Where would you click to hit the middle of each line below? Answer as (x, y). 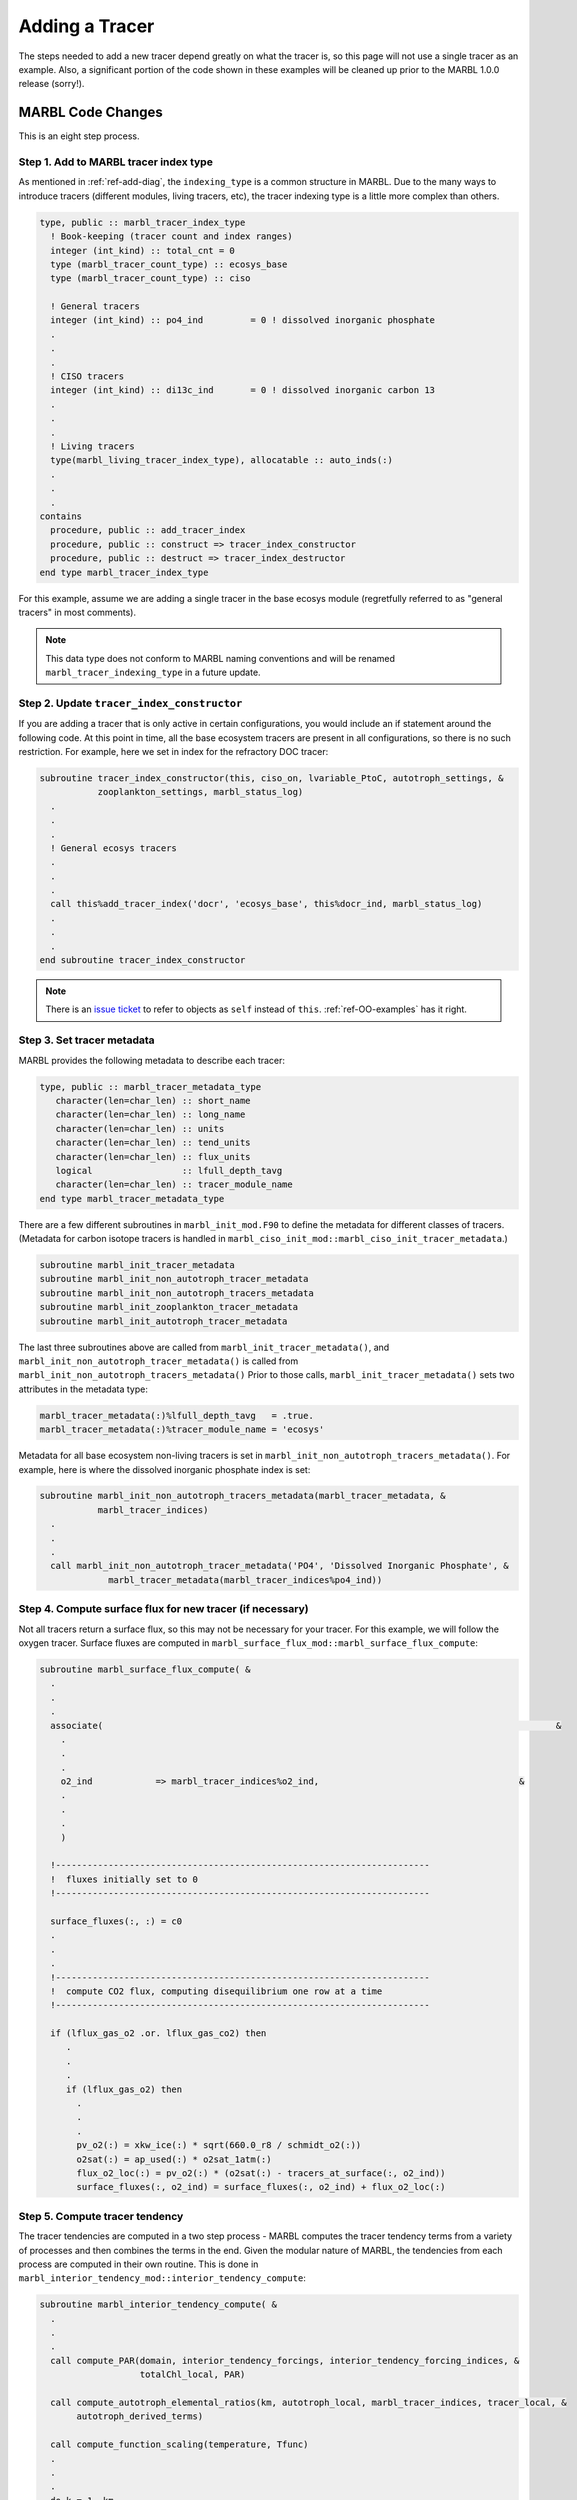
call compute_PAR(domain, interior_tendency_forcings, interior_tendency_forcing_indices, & (285, 2360)
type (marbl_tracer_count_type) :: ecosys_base (169, 264)
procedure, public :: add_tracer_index (148, 530)
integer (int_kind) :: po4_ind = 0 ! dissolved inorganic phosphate (242, 320)
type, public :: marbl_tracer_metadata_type (150, 1086)
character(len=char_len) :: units (140, 1128)
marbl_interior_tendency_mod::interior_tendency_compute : (162, 2278)
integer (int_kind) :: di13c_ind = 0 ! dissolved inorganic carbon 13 (242, 390)
